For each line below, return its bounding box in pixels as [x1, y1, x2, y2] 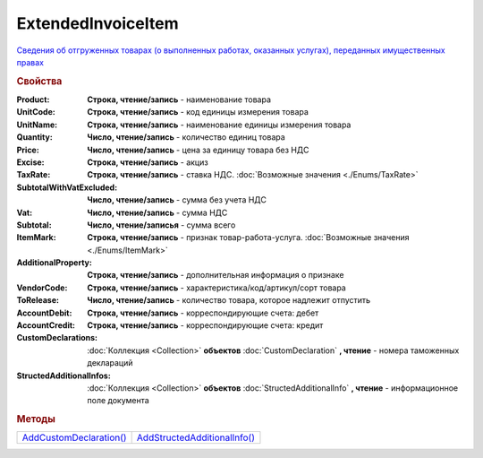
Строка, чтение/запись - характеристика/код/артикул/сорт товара [87, 282, 346, 293]
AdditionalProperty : [16, 257, 93, 268]
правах [16, 56, 45, 67]
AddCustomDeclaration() [21, 431, 127, 444]
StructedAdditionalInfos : [16, 370, 111, 381]
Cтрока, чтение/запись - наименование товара [87, 94, 272, 105]
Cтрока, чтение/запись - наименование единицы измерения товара [87, 119, 352, 130]
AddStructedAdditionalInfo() [136, 431, 255, 444]
